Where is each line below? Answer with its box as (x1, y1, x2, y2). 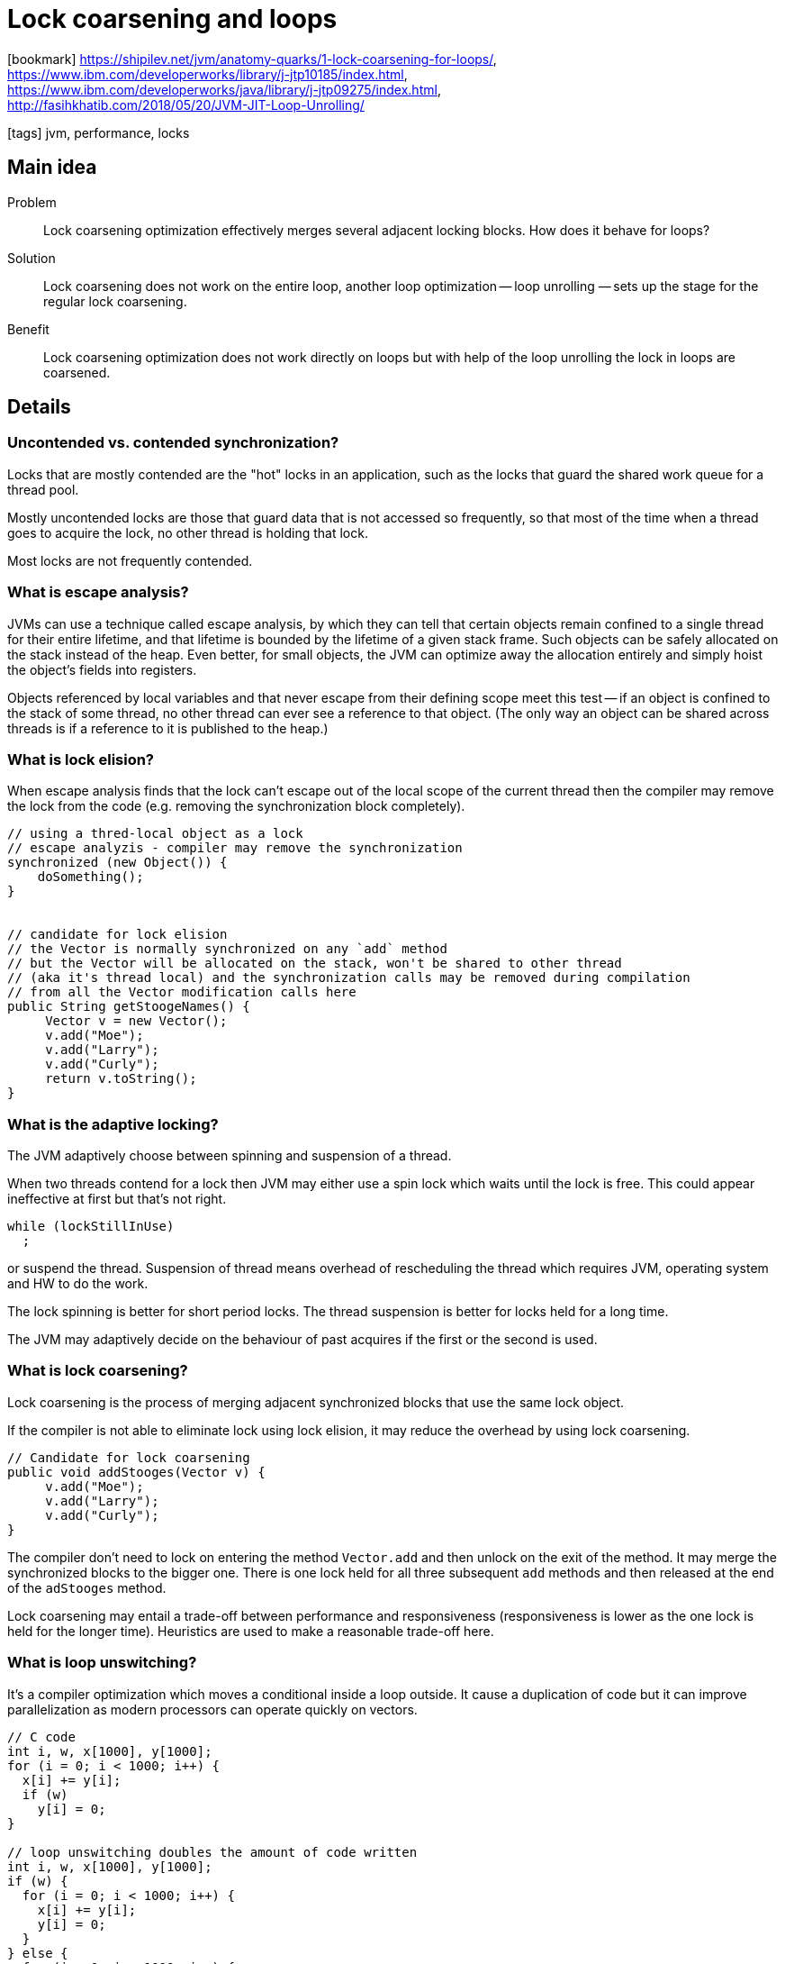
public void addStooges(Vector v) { (7, 1464, 266, 1479)
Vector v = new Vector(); (45, 1014, 228, 1029)
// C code (7, 1729, 76, 1744)
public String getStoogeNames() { (7, 999, 250, 1014)
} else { (7, 1945, 68, 1960)
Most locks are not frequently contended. (7, 552, 253, 568)
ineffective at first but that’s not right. (7, 1191, 227, 1207)
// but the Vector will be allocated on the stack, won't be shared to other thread (7, 956, 622, 971)
